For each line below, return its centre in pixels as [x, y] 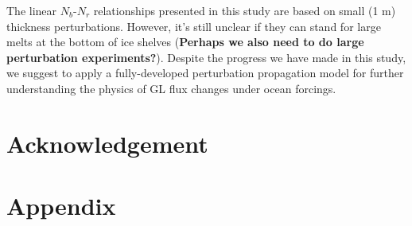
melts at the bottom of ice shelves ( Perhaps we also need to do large [185, 42]
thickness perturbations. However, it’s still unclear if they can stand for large [194, 26]
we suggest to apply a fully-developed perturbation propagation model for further [205, 73]
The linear [32, 10]
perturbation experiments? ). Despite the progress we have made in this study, [206, 57]
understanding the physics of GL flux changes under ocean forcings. [171, 88]
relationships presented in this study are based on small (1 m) [245, 10]
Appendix [61, 206]
